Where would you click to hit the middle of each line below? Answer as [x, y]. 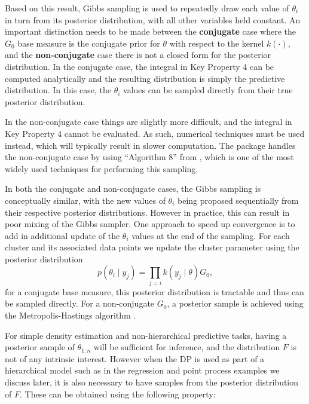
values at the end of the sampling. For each [211, 235]
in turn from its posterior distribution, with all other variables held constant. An [153, 19]
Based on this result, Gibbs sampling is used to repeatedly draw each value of [147, 8]
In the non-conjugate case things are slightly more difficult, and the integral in [149, 122]
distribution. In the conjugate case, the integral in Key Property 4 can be [140, 66]
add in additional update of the [62, 235]
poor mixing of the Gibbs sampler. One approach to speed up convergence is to [150, 224]
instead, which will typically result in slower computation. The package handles [150, 145]
